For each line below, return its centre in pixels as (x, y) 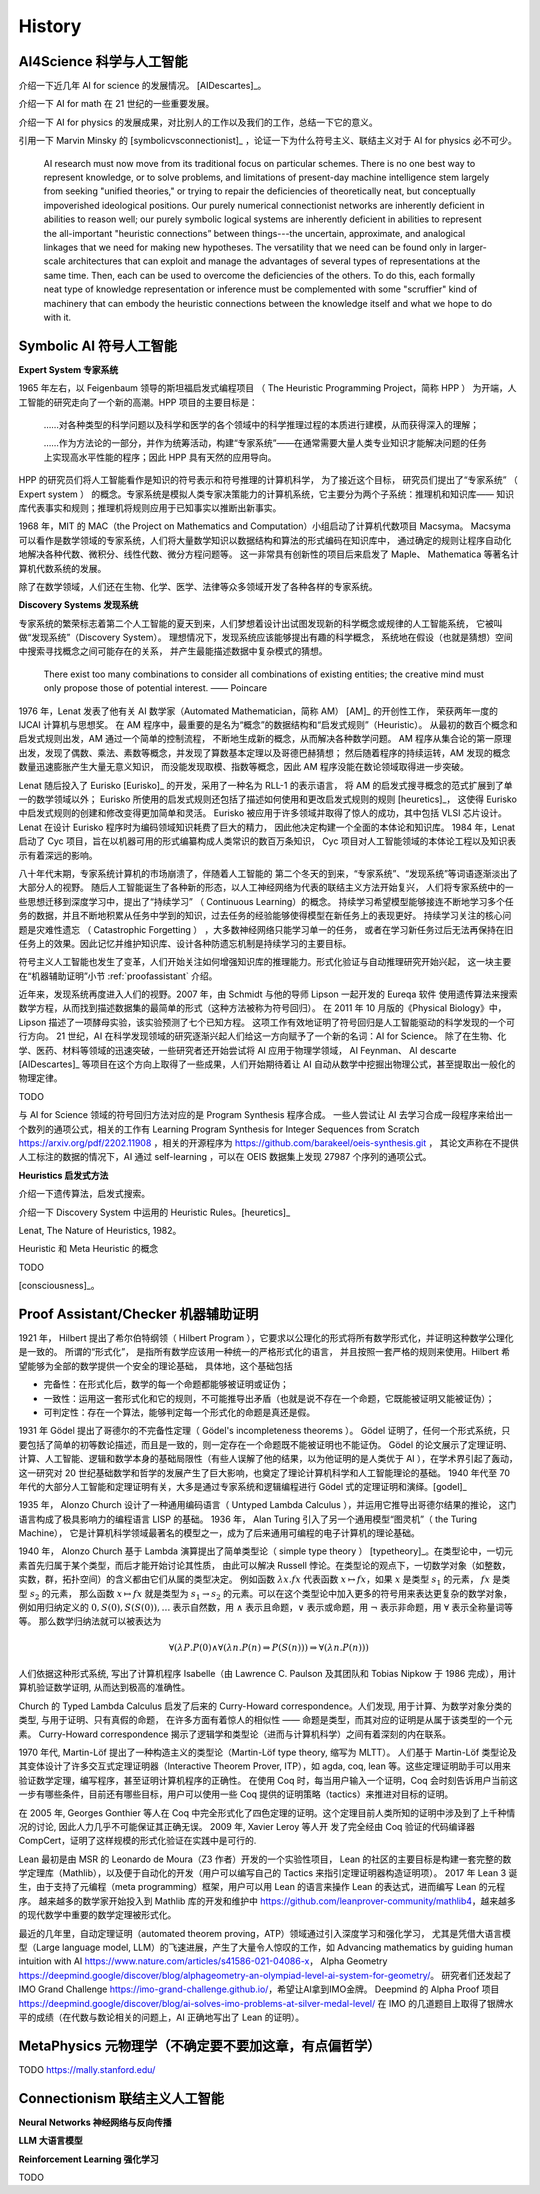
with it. (57, 317)
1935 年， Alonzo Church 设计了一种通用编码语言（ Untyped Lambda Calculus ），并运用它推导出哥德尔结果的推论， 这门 (267, 1505)
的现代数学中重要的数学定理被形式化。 (97, 1915)
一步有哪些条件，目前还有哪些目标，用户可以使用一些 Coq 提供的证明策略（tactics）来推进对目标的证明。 (236, 1794)
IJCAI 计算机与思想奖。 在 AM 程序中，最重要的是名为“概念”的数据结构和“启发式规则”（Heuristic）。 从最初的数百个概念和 (268, 725)
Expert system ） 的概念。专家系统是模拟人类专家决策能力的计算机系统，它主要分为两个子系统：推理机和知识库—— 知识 (266, 494)
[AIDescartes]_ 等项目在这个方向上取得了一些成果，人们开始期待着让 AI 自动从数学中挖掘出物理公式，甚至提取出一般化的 (267, 1064)
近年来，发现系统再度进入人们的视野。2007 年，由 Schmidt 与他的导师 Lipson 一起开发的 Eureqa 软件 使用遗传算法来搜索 (268, 994)
